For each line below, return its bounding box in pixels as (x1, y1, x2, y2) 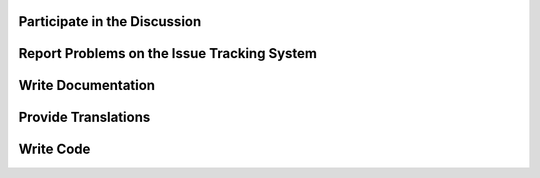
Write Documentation (18, 77, 155, 94)
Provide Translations (18, 109, 151, 126)
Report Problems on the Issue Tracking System (18, 45, 317, 62)
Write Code (18, 141, 91, 158)
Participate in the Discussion (18, 13, 202, 30)
